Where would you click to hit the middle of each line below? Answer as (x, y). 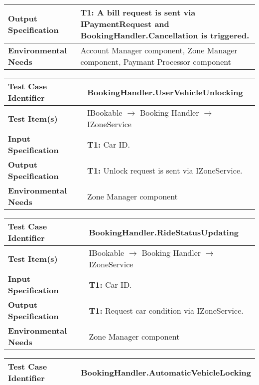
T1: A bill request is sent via (138, 12)
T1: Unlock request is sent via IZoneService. (165, 170)
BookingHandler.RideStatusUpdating (164, 232)
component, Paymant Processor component (156, 62)
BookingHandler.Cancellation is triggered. (165, 35)
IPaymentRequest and (125, 24)
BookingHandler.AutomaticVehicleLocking (166, 372)
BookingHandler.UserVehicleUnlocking (165, 92)
